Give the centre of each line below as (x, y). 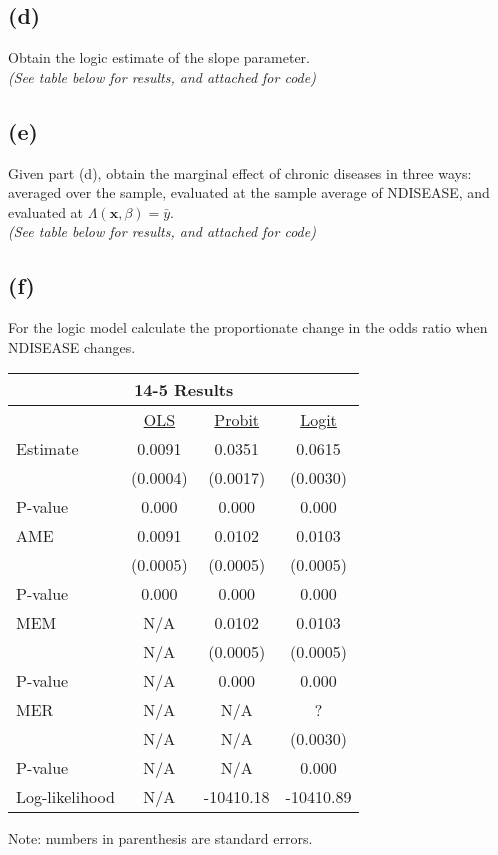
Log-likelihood (65, 797)
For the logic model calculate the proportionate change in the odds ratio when (248, 327)
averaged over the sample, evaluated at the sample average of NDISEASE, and (249, 192)
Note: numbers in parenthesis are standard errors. (160, 838)
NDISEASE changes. (72, 346)
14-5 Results (184, 390)
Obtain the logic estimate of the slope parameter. (159, 57)
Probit (237, 420)
